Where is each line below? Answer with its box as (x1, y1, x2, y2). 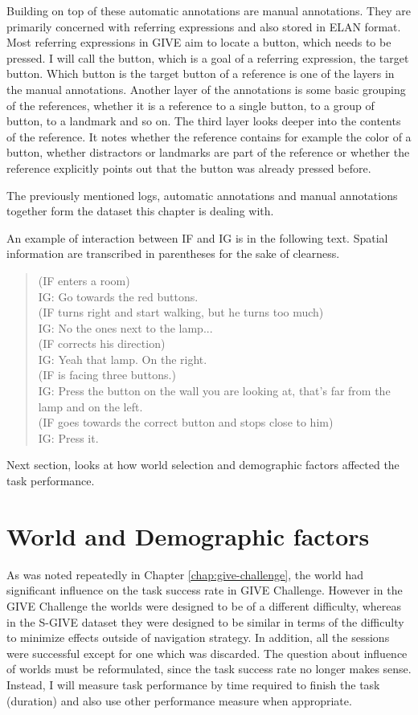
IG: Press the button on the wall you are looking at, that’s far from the (38, 382, 391, 399)
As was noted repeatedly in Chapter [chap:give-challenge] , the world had (6, 566, 364, 582)
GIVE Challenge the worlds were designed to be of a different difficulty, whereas (6, 597, 402, 614)
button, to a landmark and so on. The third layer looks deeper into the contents (6, 112, 401, 129)
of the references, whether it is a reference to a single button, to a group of (6, 96, 375, 113)
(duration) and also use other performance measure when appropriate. (6, 692, 352, 709)
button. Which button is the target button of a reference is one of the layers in (6, 65, 395, 82)
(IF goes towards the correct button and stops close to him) (38, 414, 334, 431)
